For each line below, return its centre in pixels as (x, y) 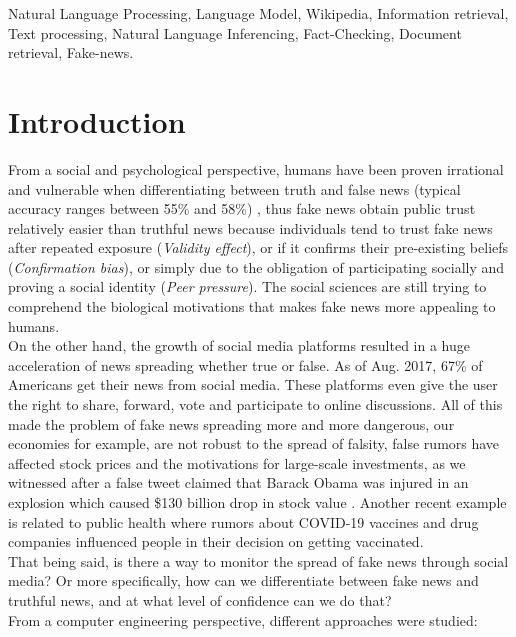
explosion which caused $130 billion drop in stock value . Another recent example (257, 502)
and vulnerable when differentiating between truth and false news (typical (234, 188)
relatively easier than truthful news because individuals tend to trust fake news (250, 227)
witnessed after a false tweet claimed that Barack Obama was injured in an (238, 482)
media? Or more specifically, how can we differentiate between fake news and (243, 580)
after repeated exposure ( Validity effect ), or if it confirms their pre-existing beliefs (258, 247)
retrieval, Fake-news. (71, 52)
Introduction (97, 120)
